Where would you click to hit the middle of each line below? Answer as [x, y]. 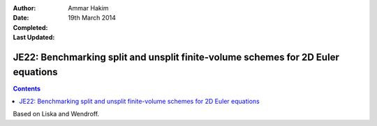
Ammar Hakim [88, 8]
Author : [24, 8]
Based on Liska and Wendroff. [56, 114]
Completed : [30, 27]
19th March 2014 [92, 18]
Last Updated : [34, 38]
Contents [27, 88]
